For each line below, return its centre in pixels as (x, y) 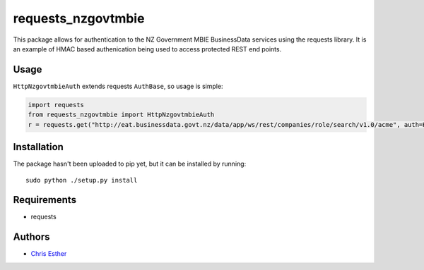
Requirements (45, 200)
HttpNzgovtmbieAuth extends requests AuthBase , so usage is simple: (118, 86)
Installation (38, 147)
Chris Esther (49, 254)
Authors (31, 237)
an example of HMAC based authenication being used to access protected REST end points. (147, 49)
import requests (56, 105)
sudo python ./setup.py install (82, 180)
